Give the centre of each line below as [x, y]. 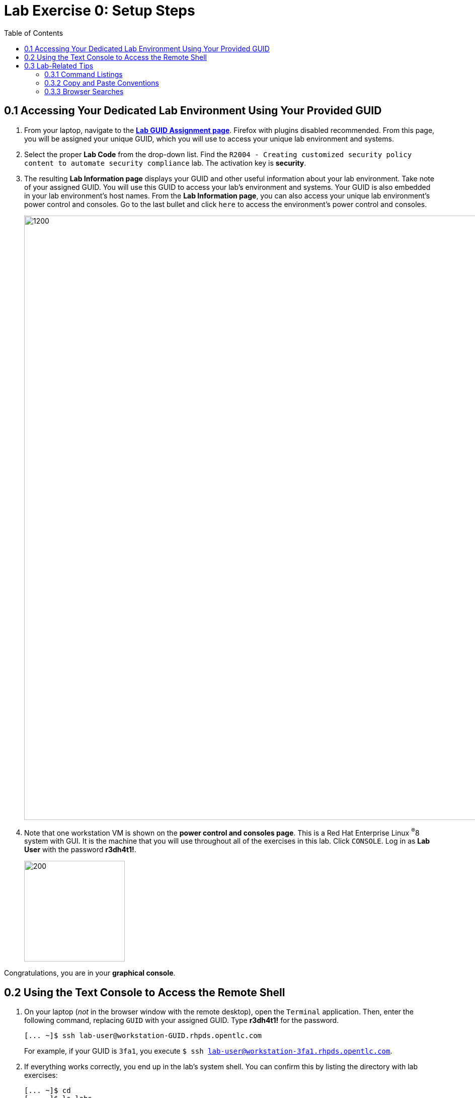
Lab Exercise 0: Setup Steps [100, 11]
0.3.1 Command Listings [84, 74]
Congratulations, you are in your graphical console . [90, 973]
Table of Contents [34, 33]
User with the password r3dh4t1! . [80, 850]
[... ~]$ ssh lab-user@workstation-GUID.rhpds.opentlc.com [143, 1036]
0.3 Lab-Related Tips [59, 65]
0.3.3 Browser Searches [84, 91]
